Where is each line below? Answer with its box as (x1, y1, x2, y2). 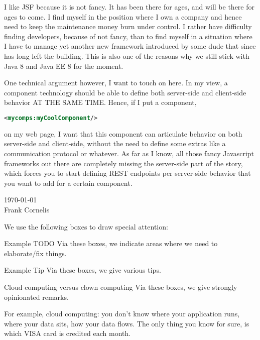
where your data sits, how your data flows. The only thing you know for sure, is (4, 318, 249, 328)
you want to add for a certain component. (4, 177, 133, 188)
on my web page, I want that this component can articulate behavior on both (4, 128, 242, 139)
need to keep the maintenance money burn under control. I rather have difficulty (4, 21, 252, 32)
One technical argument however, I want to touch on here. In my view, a (4, 77, 228, 88)
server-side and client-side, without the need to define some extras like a (4, 138, 226, 149)
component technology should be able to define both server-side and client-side (4, 87, 246, 97)
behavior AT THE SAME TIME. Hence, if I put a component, (4, 97, 197, 107)
